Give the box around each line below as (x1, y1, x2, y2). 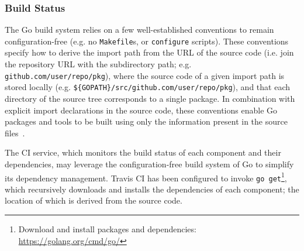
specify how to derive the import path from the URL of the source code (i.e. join (5, 46, 294, 59)
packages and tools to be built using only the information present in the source (5, 115, 288, 128)
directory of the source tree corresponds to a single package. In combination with (5, 92, 295, 104)
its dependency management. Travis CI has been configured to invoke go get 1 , (5, 170, 287, 184)
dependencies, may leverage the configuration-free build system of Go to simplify (5, 157, 294, 170)
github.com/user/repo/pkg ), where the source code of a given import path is (5, 69, 285, 81)
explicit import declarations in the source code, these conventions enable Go (5, 104, 278, 116)
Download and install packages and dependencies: (18, 223, 196, 235)
